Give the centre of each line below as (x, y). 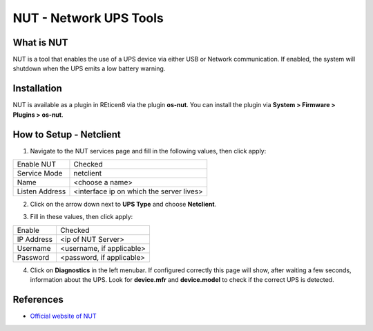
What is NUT (40, 42)
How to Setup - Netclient (67, 134)
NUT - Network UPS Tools (88, 18)
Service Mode (40, 173)
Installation (37, 89)
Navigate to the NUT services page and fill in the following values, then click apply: (148, 151)
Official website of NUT (63, 316)
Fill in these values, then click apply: (82, 217)
